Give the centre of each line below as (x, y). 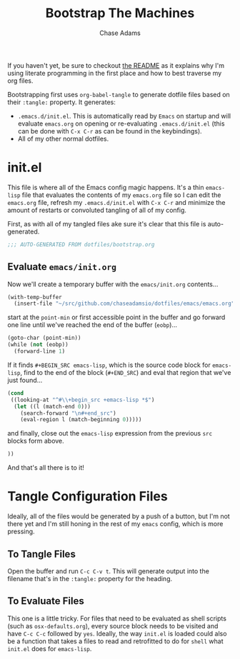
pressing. (21, 532)
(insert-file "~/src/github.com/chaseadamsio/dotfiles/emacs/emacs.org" (124, 304)
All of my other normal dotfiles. (63, 139)
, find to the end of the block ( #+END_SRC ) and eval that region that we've (126, 372)
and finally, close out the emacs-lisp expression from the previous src (110, 433)
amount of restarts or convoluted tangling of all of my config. (97, 210)
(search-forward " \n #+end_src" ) (68, 413)
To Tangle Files (42, 554)
